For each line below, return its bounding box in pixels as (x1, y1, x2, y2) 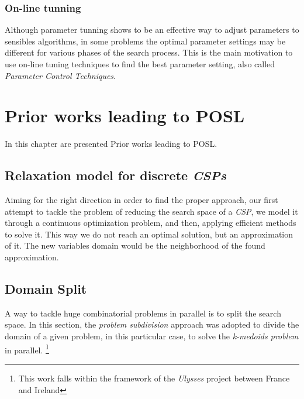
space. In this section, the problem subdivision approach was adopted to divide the (5, 318, 299, 331)
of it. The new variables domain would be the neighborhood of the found (5, 239, 265, 252)
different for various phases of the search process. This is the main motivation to (5, 46, 293, 59)
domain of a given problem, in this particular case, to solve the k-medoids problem (5, 330, 299, 342)
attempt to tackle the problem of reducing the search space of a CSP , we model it (5, 205, 298, 217)
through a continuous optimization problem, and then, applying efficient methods (5, 216, 296, 229)
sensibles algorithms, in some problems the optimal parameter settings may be (5, 35, 286, 47)
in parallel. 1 (5, 342, 49, 356)
